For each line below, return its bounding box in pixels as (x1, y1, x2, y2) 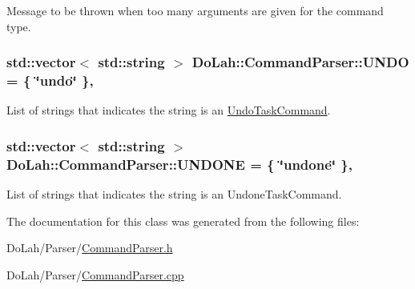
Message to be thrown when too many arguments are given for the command (6, 2, 384, 18)
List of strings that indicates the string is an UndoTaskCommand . (6, 102, 331, 118)
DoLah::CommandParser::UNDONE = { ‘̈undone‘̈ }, (6, 154, 353, 174)
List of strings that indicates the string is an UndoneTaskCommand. (6, 186, 342, 203)
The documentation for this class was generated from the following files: (6, 212, 360, 229)
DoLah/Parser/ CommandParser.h (6, 239, 173, 256)
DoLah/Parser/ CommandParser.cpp (6, 266, 184, 283)
